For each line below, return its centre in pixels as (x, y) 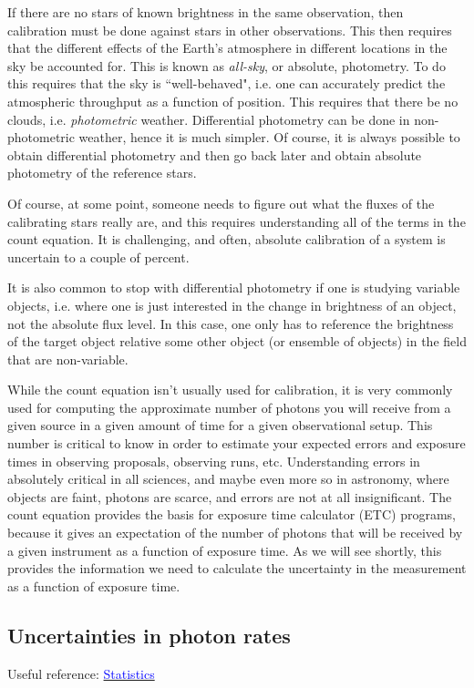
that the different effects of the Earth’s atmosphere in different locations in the (227, 48)
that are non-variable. (68, 359)
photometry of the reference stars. (102, 173)
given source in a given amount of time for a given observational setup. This (220, 425)
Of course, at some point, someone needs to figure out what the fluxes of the (221, 203)
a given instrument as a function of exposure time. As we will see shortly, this (225, 550)
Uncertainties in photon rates (149, 635)
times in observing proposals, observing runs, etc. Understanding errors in (214, 461)
